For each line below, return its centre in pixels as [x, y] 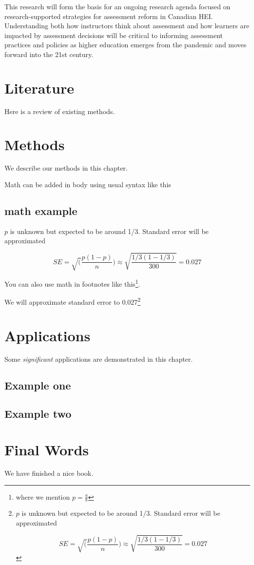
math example [41, 210]
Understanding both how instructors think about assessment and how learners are [127, 26]
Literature [39, 88]
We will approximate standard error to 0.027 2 [73, 301]
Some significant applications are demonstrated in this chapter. [99, 359]
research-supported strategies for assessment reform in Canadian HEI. [109, 16]
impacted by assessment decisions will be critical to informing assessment [114, 35]
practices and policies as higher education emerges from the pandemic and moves [126, 45]
